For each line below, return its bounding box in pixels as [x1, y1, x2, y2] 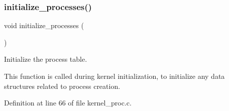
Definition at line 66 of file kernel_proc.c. [4, 97, 132, 108]
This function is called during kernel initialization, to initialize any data [4, 71, 225, 81]
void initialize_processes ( [4, 20, 84, 31]
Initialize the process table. [4, 54, 87, 64]
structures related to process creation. [4, 80, 121, 91]
